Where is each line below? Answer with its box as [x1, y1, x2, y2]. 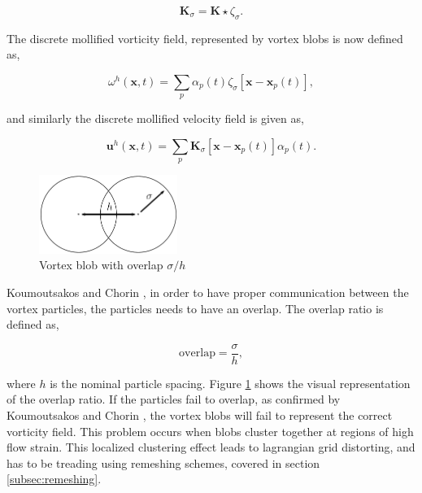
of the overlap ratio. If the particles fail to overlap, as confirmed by [7, 390, 341, 408]
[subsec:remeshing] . [7, 470, 102, 487]
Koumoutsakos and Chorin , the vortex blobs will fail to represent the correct [7, 406, 393, 423]
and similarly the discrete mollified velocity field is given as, [7, 110, 304, 127]
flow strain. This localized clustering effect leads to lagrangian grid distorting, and [7, 438, 415, 456]
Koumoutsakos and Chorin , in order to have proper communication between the [7, 283, 409, 300]
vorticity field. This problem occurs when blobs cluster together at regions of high [7, 422, 414, 439]
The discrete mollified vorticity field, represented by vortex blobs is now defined [7, 29, 403, 46]
